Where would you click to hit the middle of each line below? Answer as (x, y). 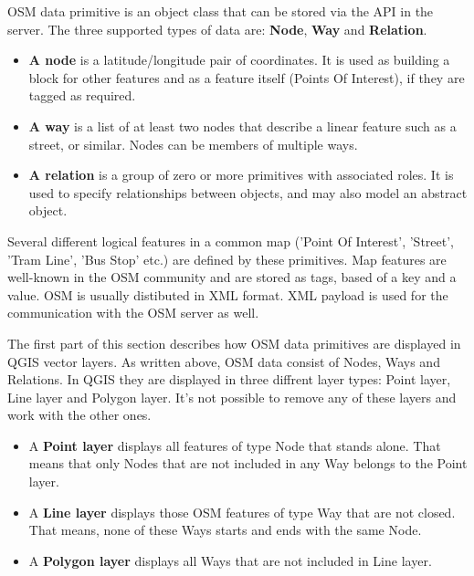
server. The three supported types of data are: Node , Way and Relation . (217, 29)
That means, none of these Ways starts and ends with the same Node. (225, 530)
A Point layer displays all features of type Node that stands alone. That (235, 445)
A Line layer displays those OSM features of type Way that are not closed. (242, 512)
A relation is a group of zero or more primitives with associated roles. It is (241, 175)
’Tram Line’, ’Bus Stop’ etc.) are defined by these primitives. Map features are (227, 259)
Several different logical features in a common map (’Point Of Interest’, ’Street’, (231, 241)
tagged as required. (82, 95)
